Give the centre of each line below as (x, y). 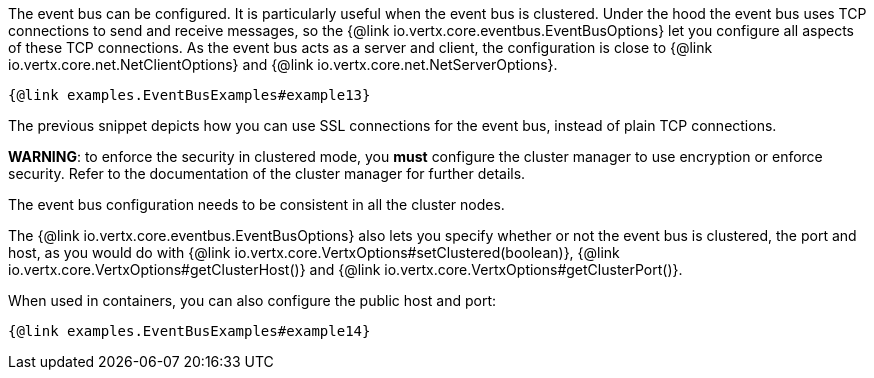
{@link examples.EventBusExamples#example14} (189, 331)
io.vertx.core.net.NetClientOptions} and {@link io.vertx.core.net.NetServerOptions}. (283, 64)
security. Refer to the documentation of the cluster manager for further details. (267, 173)
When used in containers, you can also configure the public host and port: (252, 300)
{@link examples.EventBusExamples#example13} (189, 95)
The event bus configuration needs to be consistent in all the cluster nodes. (256, 204)
